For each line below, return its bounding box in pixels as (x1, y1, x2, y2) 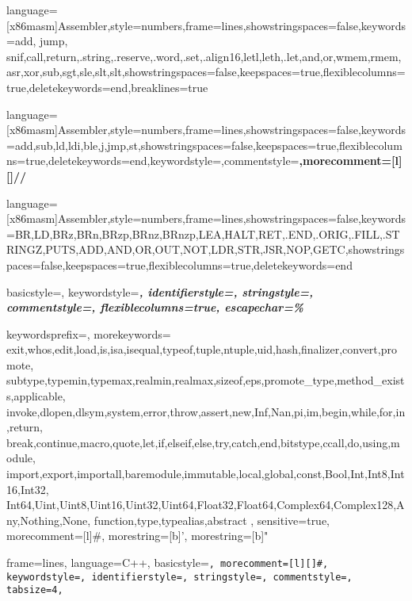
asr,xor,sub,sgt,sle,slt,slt (6, 63, 122, 80)
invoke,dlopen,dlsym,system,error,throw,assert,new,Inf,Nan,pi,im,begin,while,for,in (6, 403, 406, 419)
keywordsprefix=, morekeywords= (6, 325, 171, 342)
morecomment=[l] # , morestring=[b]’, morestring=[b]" (6, 527, 269, 544)
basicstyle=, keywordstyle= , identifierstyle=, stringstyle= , (6, 283, 314, 300)
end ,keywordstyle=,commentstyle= (129, 152, 299, 169)
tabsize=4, (6, 584, 63, 596)
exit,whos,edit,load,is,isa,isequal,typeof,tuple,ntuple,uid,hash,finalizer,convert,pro (6, 341, 397, 358)
